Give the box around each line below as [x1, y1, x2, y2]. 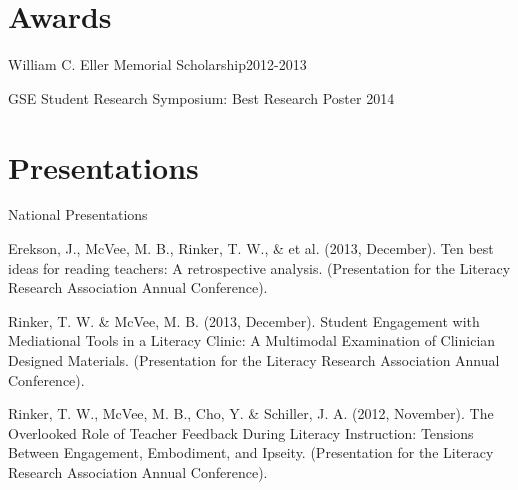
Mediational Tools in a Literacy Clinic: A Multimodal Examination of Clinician [8, 330, 496, 351]
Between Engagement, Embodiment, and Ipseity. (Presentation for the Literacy [8, 442, 494, 463]
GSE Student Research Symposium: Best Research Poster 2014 [8, 87, 395, 108]
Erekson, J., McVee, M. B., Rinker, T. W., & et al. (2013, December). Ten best [8, 238, 494, 259]
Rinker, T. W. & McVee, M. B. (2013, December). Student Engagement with [8, 310, 480, 331]
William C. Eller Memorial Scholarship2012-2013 [8, 54, 307, 75]
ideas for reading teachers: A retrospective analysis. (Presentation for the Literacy [8, 257, 511, 278]
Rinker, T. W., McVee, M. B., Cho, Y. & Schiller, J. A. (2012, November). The [8, 403, 494, 424]
